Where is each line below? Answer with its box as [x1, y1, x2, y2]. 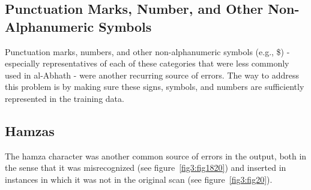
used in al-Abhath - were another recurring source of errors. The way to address [5, 68, 299, 81]
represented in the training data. [5, 92, 124, 104]
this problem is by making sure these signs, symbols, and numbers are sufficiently [5, 80, 304, 93]
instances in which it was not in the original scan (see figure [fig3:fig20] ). [5, 173, 273, 185]
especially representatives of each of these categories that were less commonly [5, 57, 289, 70]
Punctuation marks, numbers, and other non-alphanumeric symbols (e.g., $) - [5, 45, 290, 58]
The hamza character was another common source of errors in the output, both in [5, 149, 307, 162]
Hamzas [5, 121, 55, 140]
